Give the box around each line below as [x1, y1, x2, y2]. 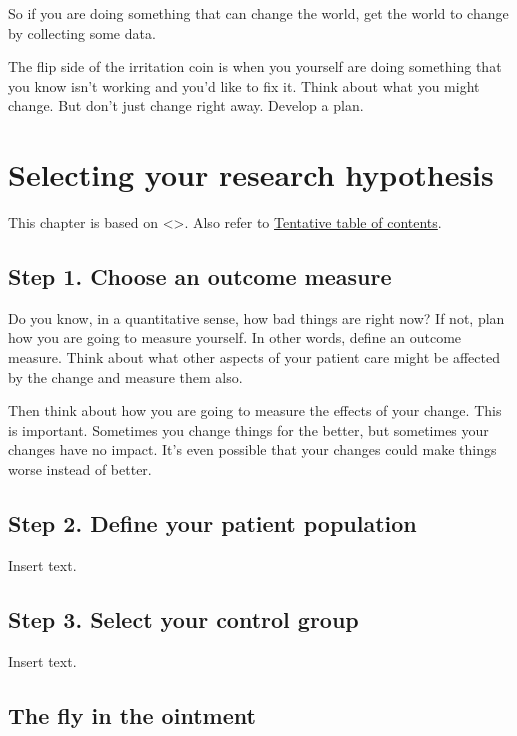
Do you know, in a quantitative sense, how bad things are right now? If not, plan [8, 307, 505, 328]
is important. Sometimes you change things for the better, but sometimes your [8, 419, 489, 440]
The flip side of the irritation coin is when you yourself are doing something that [8, 56, 502, 77]
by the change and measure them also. [8, 366, 243, 387]
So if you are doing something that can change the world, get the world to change [8, 3, 509, 23]
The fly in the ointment [8, 699, 256, 730]
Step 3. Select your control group [8, 603, 359, 634]
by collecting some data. [8, 22, 156, 43]
